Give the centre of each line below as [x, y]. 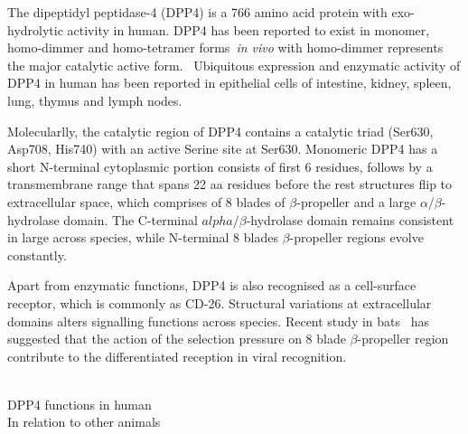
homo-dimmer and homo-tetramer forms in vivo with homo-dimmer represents [225, 47]
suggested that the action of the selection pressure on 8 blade [177, 339]
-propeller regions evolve [356, 237]
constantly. [37, 255]
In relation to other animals [84, 422]
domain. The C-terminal [131, 219]
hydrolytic [35, 29]
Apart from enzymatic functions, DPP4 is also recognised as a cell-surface [212, 285]
